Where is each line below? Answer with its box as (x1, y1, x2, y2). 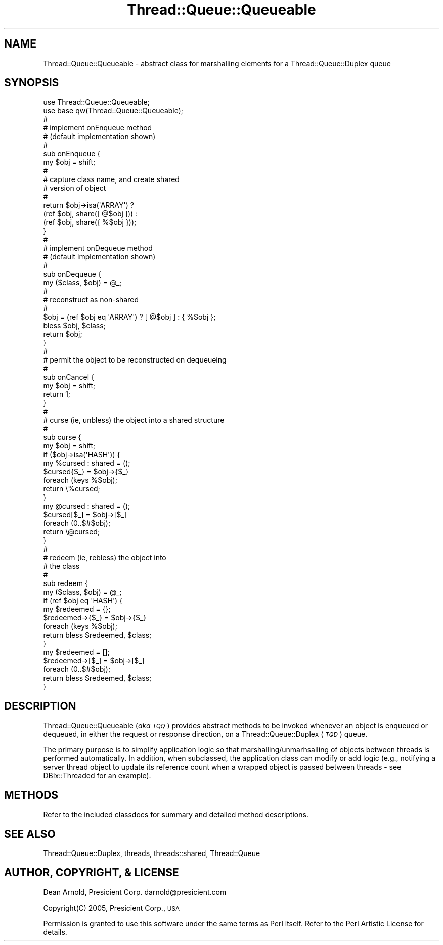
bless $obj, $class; (43, 321, 106, 330)
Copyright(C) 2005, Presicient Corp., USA (43, 903, 180, 912)
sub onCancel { (43, 373, 95, 382)
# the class (43, 562, 80, 571)
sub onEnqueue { (43, 149, 101, 158)
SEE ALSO (4, 827, 56, 840)
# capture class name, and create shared (43, 175, 180, 184)
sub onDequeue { (43, 269, 101, 279)
